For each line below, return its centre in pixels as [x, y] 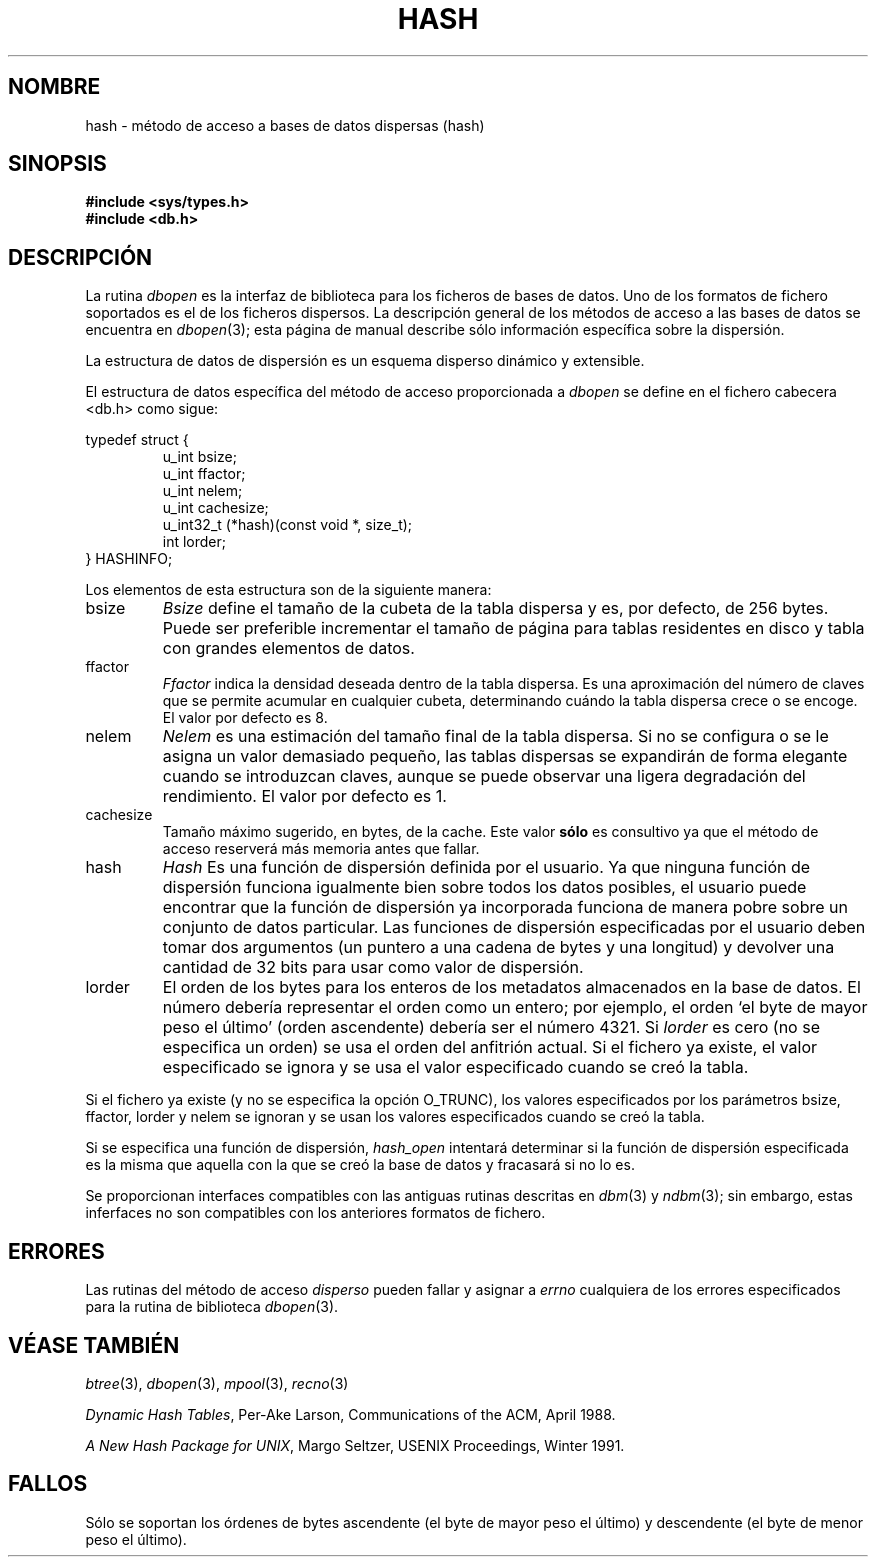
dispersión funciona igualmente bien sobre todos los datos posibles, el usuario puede [484, 887]
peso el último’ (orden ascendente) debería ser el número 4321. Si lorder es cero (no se [491, 1027]
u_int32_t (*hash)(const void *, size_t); [287, 525]
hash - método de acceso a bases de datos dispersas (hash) [285, 125]
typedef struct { [137, 440]
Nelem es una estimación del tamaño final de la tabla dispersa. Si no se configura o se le [495, 736]
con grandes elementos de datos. [288, 648]
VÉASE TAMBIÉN [94, 1345]
